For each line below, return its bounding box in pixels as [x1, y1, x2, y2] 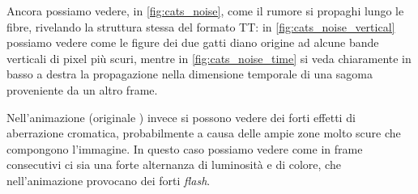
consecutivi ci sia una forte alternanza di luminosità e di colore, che [6, 156, 341, 173]
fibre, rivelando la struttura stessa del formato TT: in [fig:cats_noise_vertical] [6, 18, 395, 35]
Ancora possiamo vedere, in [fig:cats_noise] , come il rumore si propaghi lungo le [6, 2, 404, 19]
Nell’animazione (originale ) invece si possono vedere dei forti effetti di [6, 108, 356, 125]
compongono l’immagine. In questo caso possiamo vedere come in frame [6, 140, 363, 157]
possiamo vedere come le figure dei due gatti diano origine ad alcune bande [6, 34, 379, 51]
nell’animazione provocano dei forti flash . [6, 171, 211, 188]
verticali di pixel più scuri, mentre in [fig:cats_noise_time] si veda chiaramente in [6, 49, 412, 66]
